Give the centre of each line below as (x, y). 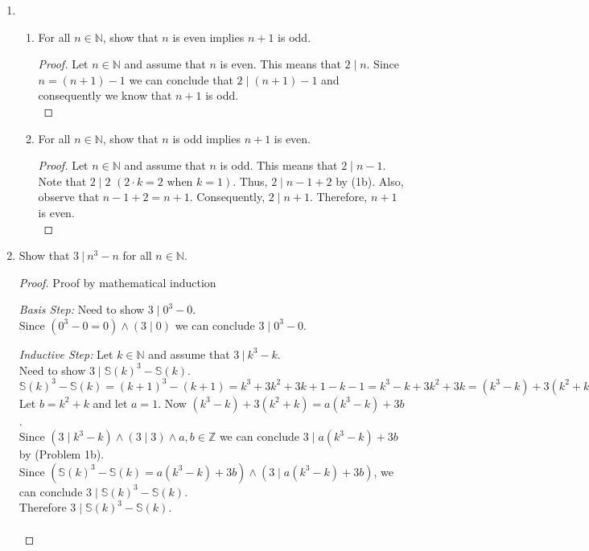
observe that (69, 197)
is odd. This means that (279, 165)
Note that (62, 181)
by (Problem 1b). (62, 454)
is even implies (208, 37)
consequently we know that (105, 95)
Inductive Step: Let (66, 354)
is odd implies (206, 138)
